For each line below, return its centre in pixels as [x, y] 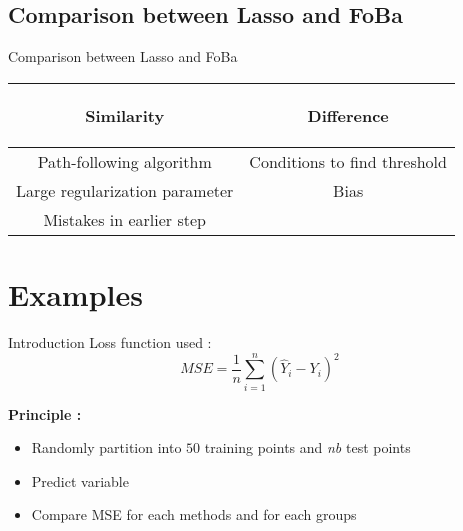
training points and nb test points [307, 447]
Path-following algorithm [124, 161]
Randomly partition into [106, 447]
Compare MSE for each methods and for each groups [194, 514]
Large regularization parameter [125, 190]
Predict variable [80, 480]
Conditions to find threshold [348, 161]
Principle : [45, 413]
